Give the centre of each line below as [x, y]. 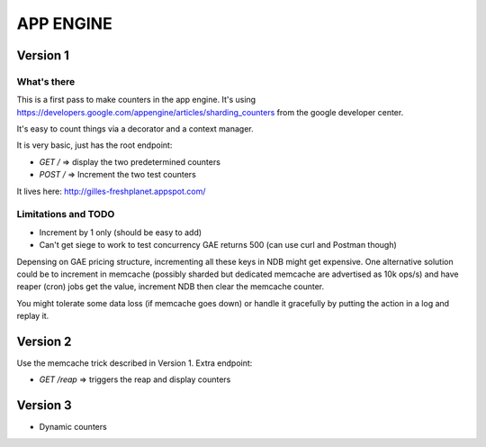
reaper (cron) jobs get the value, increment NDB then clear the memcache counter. [171, 287]
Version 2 [44, 341]
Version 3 [44, 406]
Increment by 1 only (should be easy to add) [121, 232]
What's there [46, 81]
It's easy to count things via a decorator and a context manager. [135, 129]
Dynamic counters [73, 427]
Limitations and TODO [66, 214]
